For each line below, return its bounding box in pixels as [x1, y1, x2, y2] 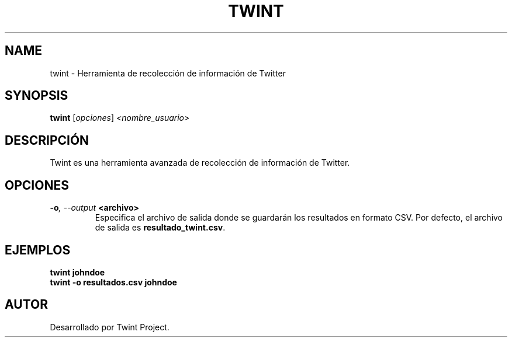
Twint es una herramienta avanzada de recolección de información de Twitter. [50, 158, 350, 168]
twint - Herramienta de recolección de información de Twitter [50, 68, 286, 78]
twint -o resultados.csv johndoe [50, 277, 177, 287]
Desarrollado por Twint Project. [50, 322, 169, 332]
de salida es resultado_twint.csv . [95, 222, 226, 233]
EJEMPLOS [5, 242, 71, 257]
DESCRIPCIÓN [5, 132, 89, 148]
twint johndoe [50, 267, 105, 277]
